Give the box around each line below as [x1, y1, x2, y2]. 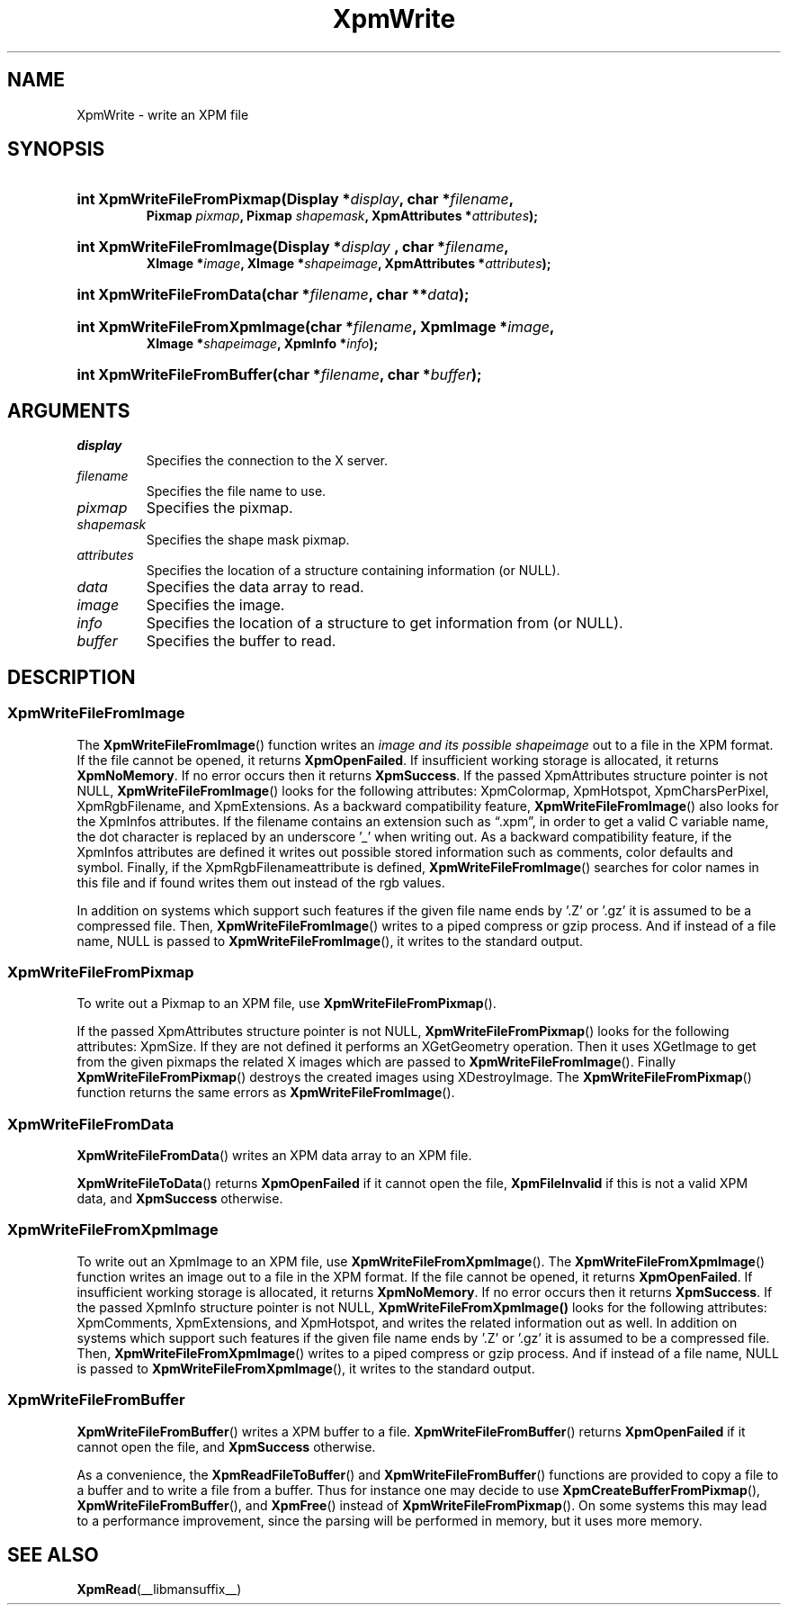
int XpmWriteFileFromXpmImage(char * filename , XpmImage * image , [76, 318, 555, 337]
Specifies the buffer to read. [146, 632, 336, 651]
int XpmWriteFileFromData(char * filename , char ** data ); [76, 285, 470, 304]
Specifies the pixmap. [146, 499, 293, 518]
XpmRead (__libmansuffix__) [76, 1581, 242, 1598]
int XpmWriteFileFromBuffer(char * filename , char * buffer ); [76, 365, 482, 384]
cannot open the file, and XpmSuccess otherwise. [76, 1438, 376, 1454]
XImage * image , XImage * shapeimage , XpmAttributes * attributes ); [146, 256, 551, 272]
